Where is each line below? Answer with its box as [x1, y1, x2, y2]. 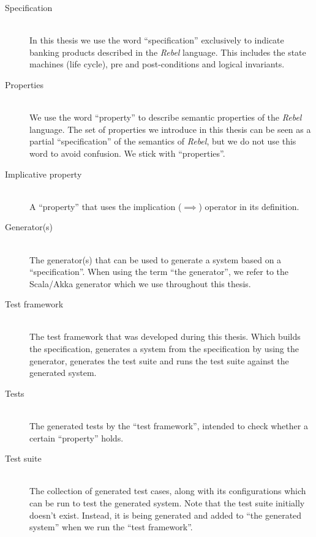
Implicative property [5, 167, 82, 180]
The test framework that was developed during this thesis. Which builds [29, 330, 301, 343]
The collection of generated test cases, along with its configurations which [29, 484, 306, 497]
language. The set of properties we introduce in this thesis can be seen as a [29, 122, 311, 135]
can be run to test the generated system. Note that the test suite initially [29, 497, 305, 509]
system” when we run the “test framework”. [29, 520, 193, 533]
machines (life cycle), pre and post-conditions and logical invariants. [29, 58, 285, 70]
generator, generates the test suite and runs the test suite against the [29, 354, 289, 367]
